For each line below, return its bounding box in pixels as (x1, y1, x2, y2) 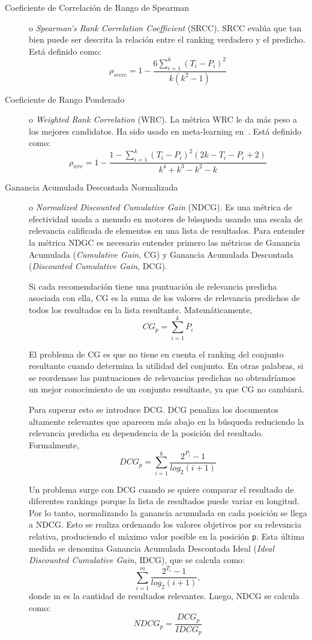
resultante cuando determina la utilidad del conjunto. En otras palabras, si (29, 359, 304, 372)
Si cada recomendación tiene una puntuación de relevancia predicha (29, 279, 277, 292)
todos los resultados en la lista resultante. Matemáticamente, (29, 303, 253, 315)
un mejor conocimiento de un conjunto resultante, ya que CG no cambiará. (29, 383, 305, 395)
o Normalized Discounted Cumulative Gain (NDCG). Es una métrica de (29, 201, 292, 213)
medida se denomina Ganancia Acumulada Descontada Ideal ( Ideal (29, 541, 275, 554)
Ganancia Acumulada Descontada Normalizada (5, 180, 178, 193)
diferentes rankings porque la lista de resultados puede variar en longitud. (29, 495, 299, 507)
